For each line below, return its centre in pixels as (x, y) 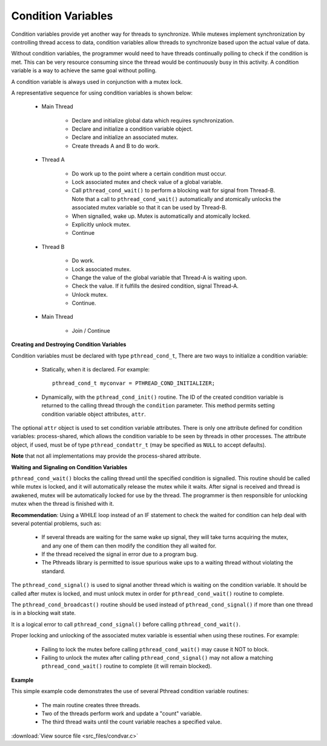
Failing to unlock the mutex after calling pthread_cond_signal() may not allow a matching (157, 657)
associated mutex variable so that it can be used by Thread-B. (149, 208)
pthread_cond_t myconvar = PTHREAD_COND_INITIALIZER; (134, 383)
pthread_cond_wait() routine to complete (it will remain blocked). (127, 666)
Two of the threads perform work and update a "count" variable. (122, 713)
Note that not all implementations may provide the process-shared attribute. (106, 456)
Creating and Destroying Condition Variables (69, 344)
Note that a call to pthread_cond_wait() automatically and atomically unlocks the (176, 199)
